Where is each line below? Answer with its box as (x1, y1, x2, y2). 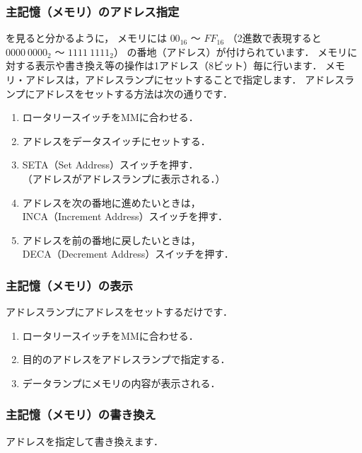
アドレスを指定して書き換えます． (6, 433, 164, 448)
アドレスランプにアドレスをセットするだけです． (6, 304, 233, 319)
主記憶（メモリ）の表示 (6, 276, 133, 294)
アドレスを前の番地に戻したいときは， (22, 232, 201, 247)
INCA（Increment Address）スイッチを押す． (22, 209, 228, 224)
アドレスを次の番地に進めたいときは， (22, 195, 201, 210)
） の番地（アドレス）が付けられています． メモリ (113, 44, 348, 59)
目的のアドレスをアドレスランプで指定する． (22, 352, 230, 367)
